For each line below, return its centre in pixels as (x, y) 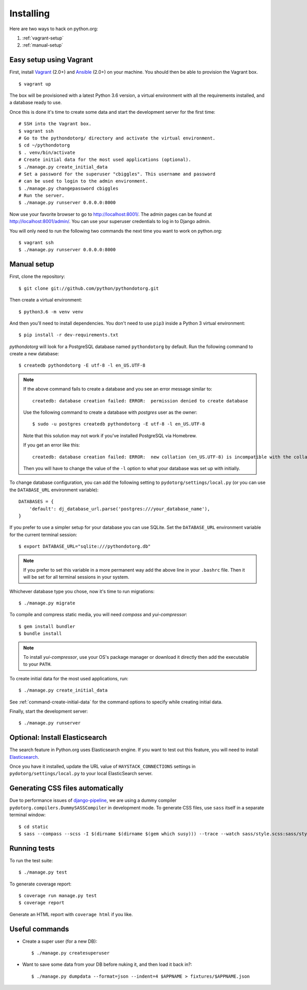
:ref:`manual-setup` (43, 45)
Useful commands (39, 929)
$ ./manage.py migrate (47, 603)
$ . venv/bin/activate (47, 152)
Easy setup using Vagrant (51, 60)
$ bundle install (40, 634)
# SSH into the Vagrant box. (55, 124)
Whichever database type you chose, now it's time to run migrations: (82, 591)
